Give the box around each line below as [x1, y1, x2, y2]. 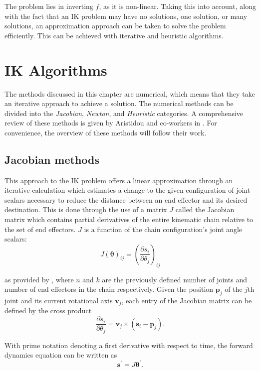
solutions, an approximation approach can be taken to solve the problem [4, 20, 226, 31]
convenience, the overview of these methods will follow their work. [4, 127, 207, 137]
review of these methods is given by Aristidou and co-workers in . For [4, 118, 217, 128]
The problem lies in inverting [4, 1, 93, 11]
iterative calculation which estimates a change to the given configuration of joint [4, 185, 251, 195]
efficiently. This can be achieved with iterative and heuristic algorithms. [4, 30, 224, 40]
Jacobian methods [4, 151, 100, 167]
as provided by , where [4, 274, 74, 284]
